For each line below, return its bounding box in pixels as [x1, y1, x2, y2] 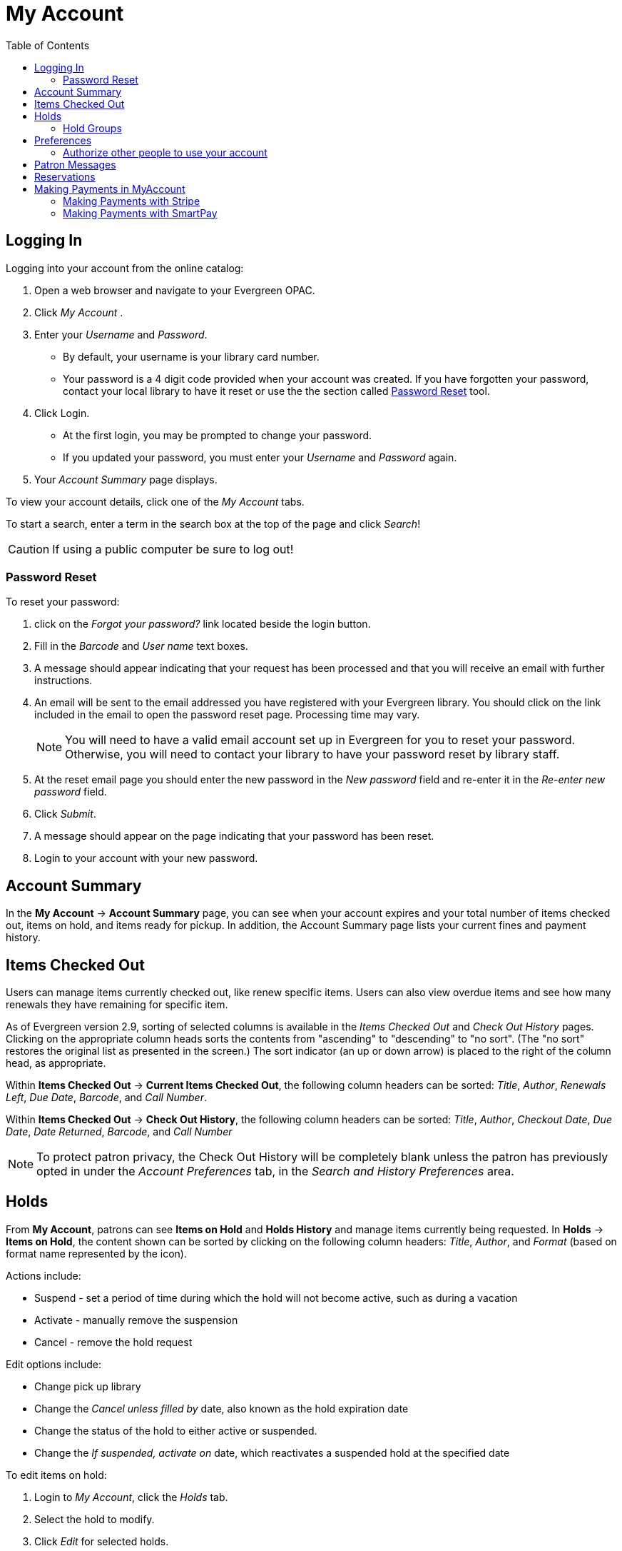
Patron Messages [34, 158, 116, 171]
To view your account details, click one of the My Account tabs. [6, 495, 305, 508]
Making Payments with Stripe [63, 194, 200, 207]
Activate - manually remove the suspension [34, 1313, 238, 1326]
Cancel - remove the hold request [34, 1335, 193, 1348]
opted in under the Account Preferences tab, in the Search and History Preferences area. [36, 1164, 514, 1179]
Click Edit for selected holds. [34, 1535, 169, 1547]
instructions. [34, 674, 93, 687]
